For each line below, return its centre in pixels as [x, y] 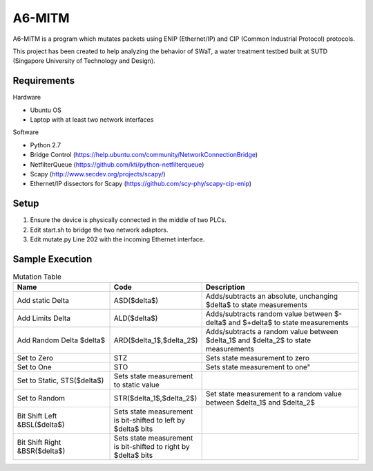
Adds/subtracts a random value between [272, 332]
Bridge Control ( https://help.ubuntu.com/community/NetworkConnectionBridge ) [144, 155]
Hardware [27, 98]
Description [225, 287]
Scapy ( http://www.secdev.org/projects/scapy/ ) [98, 174]
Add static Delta [43, 301]
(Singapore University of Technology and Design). [84, 61]
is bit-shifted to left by [150, 421]
